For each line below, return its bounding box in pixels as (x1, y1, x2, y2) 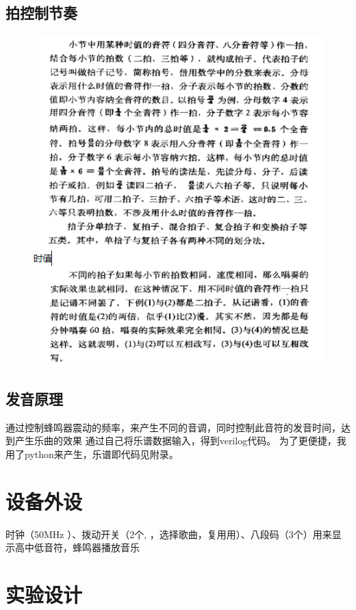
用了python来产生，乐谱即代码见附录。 (5, 446, 179, 461)
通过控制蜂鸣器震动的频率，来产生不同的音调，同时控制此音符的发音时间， (5, 420, 341, 434)
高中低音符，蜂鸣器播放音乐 (14, 540, 140, 555)
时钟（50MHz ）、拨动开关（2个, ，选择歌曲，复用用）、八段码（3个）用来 (5, 526, 332, 541)
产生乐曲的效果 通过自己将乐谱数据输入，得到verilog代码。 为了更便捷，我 (14, 433, 346, 448)
